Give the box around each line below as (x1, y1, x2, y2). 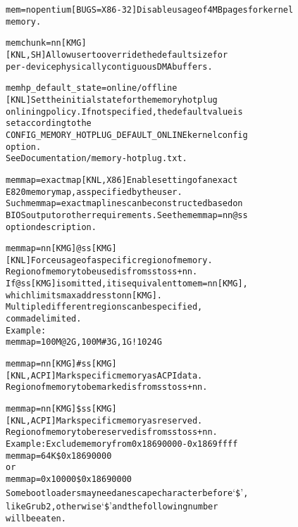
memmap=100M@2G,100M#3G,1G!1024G (6, 337, 162, 348)
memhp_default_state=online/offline (6, 83, 178, 94)
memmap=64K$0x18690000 (6, 450, 112, 461)
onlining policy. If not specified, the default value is (6, 106, 243, 117)
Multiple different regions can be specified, (6, 302, 203, 312)
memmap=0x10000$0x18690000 (6, 474, 132, 484)
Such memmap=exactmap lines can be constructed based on (6, 198, 243, 209)
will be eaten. (6, 513, 66, 523)
